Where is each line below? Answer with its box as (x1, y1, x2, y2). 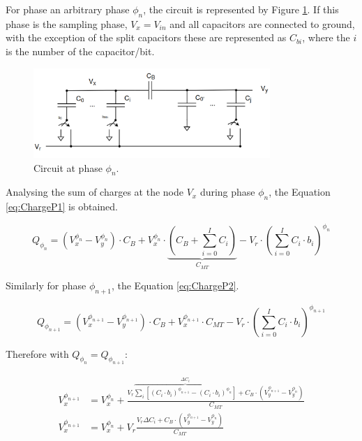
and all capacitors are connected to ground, (169, 16, 355, 31)
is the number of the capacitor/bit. (6, 43, 155, 58)
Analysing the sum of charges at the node (6, 185, 183, 199)
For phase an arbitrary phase (6, 2, 130, 16)
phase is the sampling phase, (6, 16, 128, 31)
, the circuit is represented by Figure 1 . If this (143, 2, 339, 16)
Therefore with (6, 346, 69, 361)
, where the (302, 30, 350, 45)
